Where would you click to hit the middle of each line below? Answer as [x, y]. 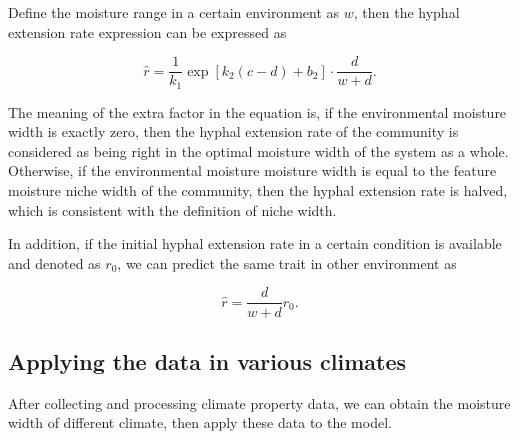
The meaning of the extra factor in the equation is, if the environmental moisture [257, 111]
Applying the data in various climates [207, 360]
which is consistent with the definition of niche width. [172, 209]
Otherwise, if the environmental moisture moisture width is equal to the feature [252, 170]
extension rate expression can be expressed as [147, 31]
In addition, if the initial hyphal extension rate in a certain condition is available [255, 243]
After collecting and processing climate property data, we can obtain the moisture [259, 402]
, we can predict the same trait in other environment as [287, 262]
